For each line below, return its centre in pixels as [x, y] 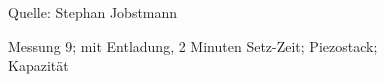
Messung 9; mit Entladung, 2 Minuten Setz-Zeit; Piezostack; [193, 45]
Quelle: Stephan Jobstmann [93, 12]
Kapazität [38, 65]
